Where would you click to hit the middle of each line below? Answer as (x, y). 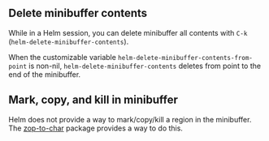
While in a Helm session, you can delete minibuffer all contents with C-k (128, 32)
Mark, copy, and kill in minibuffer (93, 100)
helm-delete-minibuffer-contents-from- (185, 58)
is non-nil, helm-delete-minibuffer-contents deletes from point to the (145, 66)
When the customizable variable (62, 57)
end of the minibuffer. (45, 74)
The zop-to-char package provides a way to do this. (95, 128)
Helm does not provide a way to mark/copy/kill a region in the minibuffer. (130, 119)
